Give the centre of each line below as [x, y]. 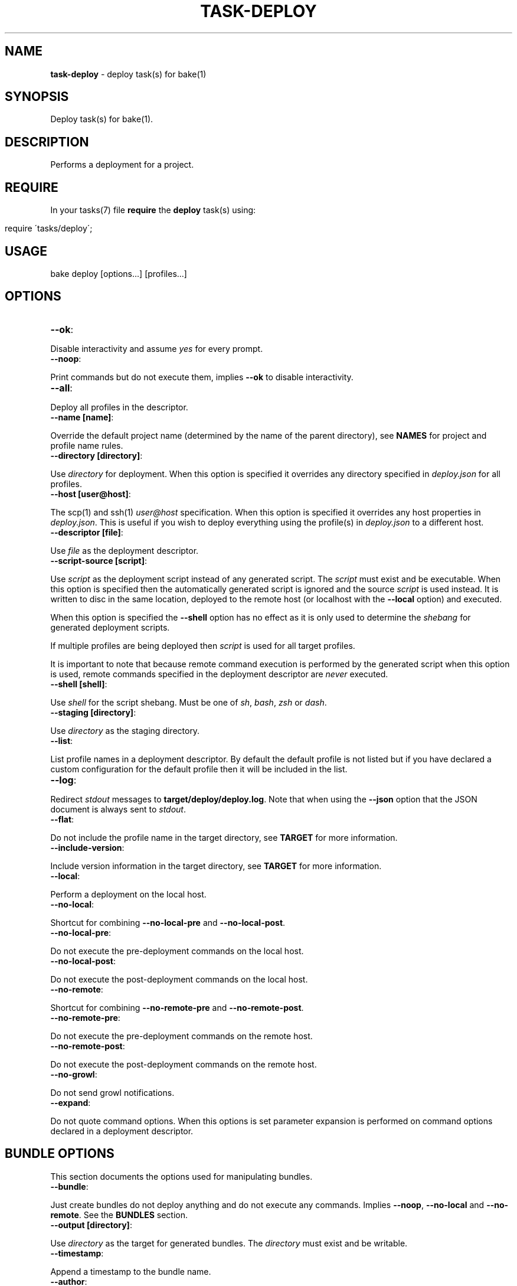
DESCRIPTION [47, 142]
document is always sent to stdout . [118, 809]
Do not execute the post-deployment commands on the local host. [179, 979]
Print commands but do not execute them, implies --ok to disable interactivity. [202, 377]
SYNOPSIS [37, 97]
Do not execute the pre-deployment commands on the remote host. [181, 1036]
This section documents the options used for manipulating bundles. [181, 1176]
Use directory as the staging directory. [125, 730]
